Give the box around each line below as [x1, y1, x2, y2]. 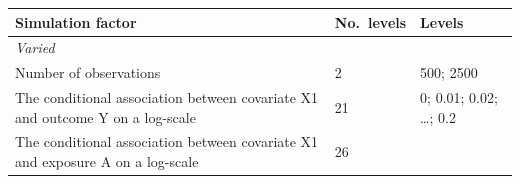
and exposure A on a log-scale [15, 151, 199, 172]
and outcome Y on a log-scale [15, 106, 196, 127]
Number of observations [15, 62, 161, 83]
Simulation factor [15, 11, 137, 32]
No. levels [334, 11, 407, 32]
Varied [15, 37, 55, 58]
